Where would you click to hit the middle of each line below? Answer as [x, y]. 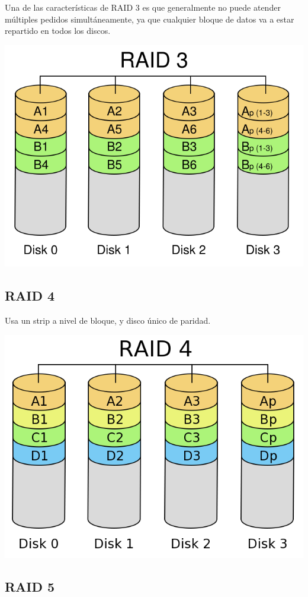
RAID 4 [30, 296]
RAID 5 [30, 586]
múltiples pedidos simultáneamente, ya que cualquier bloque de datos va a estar [150, 19]
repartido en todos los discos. [58, 31]
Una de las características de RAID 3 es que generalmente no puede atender [143, 7]
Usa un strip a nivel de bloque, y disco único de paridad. [108, 320]
